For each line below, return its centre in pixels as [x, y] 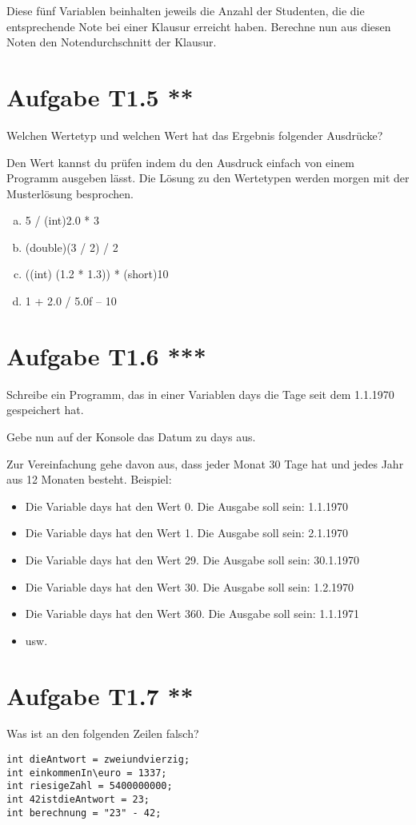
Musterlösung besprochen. [70, 193]
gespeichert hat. [45, 410]
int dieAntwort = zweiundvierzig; [98, 760]
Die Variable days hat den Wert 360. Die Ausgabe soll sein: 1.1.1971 [192, 614]
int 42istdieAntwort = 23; [78, 799]
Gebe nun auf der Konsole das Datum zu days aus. [131, 436]
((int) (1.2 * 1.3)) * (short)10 [97, 274]
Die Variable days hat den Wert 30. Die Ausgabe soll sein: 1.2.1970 [190, 586]
